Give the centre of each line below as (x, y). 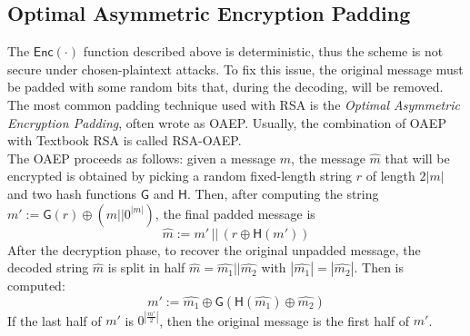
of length (390, 176)
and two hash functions (72, 193)
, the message (328, 158)
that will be (417, 158)
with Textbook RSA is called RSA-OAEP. (125, 140)
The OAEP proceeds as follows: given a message (142, 158)
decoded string (48, 267)
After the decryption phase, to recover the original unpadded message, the (214, 249)
